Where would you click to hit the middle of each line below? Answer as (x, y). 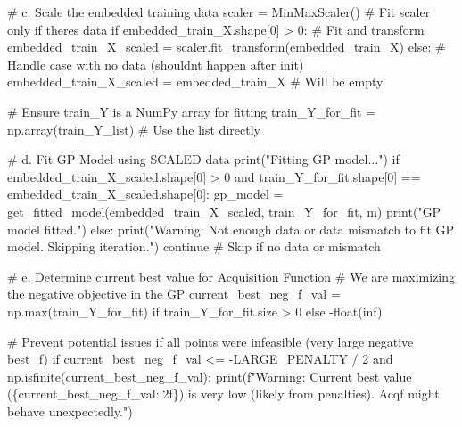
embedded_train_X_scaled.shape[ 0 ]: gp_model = (145, 194)
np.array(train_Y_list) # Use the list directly (134, 129)
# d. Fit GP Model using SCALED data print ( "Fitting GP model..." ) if (203, 159)
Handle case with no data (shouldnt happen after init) (156, 64)
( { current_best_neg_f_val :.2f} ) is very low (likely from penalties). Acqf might (223, 394)
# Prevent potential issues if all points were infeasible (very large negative (210, 341)
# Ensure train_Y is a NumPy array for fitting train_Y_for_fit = (192, 111)
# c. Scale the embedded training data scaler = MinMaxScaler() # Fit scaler (219, 12)
